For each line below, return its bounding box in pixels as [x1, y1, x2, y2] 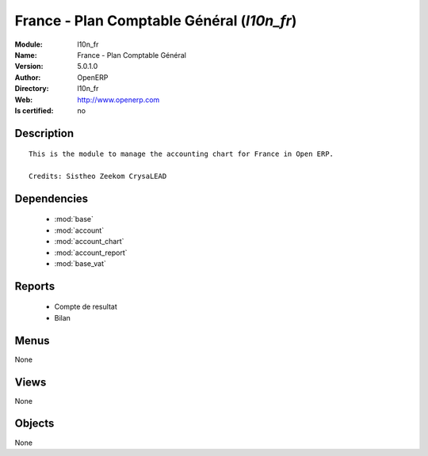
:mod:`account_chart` [54, 237, 124, 246]
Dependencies [14, 192, 89, 205]
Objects [14, 416, 55, 431]
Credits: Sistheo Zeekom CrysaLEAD [29, 172, 167, 181]
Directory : [14, 84, 49, 93]
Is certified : [14, 105, 54, 115]
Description [14, 127, 75, 140]
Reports [14, 279, 55, 293]
